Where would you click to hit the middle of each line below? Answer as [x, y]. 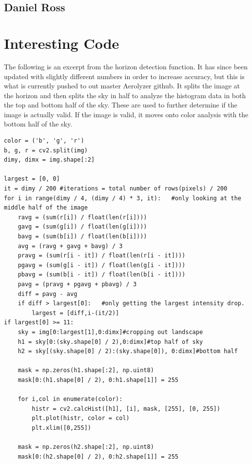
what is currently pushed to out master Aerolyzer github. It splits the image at [122, 86]
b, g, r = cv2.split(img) [46, 150]
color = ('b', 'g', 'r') [44, 141]
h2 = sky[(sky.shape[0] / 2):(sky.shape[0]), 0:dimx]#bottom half [128, 351]
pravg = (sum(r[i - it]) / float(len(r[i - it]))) [102, 256]
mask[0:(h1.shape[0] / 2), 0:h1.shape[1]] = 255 [98, 380]
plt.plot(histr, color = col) [81, 418]
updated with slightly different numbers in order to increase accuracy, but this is [124, 76]
